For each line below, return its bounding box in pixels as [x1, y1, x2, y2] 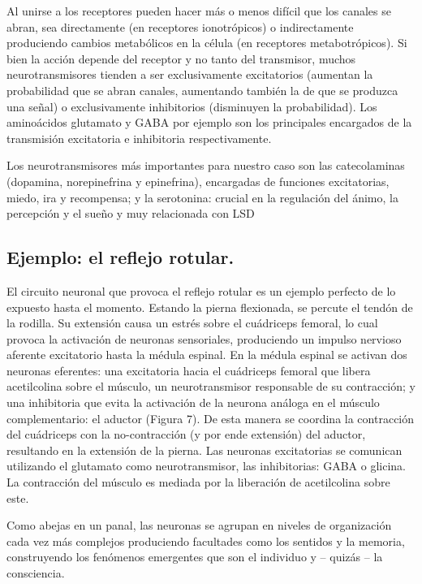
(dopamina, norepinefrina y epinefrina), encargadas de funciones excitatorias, [6, 172, 390, 189]
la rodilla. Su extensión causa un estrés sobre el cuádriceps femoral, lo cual [6, 314, 378, 331]
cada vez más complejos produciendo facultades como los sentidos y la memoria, [6, 532, 405, 549]
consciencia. [6, 565, 65, 582]
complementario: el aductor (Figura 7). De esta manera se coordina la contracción [6, 409, 415, 426]
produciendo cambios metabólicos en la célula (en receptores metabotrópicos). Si [6, 34, 407, 51]
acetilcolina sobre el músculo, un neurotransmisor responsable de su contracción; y [6, 378, 416, 395]
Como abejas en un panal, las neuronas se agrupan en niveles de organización [6, 517, 392, 534]
